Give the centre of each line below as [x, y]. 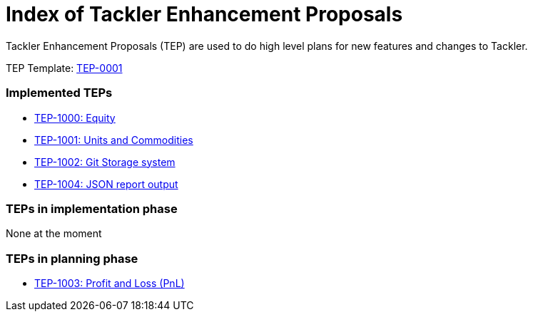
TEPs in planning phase [72, 258]
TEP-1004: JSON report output [106, 184]
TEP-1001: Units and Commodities [114, 140]
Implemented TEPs [59, 93]
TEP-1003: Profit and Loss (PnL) [110, 283]
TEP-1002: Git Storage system [105, 162]
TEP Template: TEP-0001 [64, 68]
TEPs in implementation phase [92, 208]
